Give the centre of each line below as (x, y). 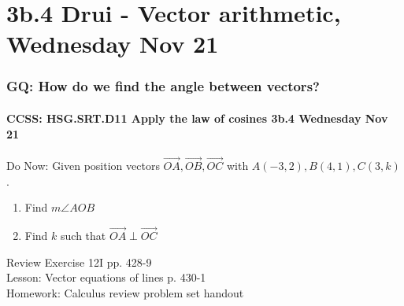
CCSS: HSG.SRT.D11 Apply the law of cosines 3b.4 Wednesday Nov (197, 118)
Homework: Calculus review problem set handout (125, 292)
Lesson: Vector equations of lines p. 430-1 (106, 277)
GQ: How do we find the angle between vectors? (163, 86)
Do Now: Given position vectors (83, 166)
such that (83, 236)
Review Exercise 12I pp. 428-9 (79, 262)
